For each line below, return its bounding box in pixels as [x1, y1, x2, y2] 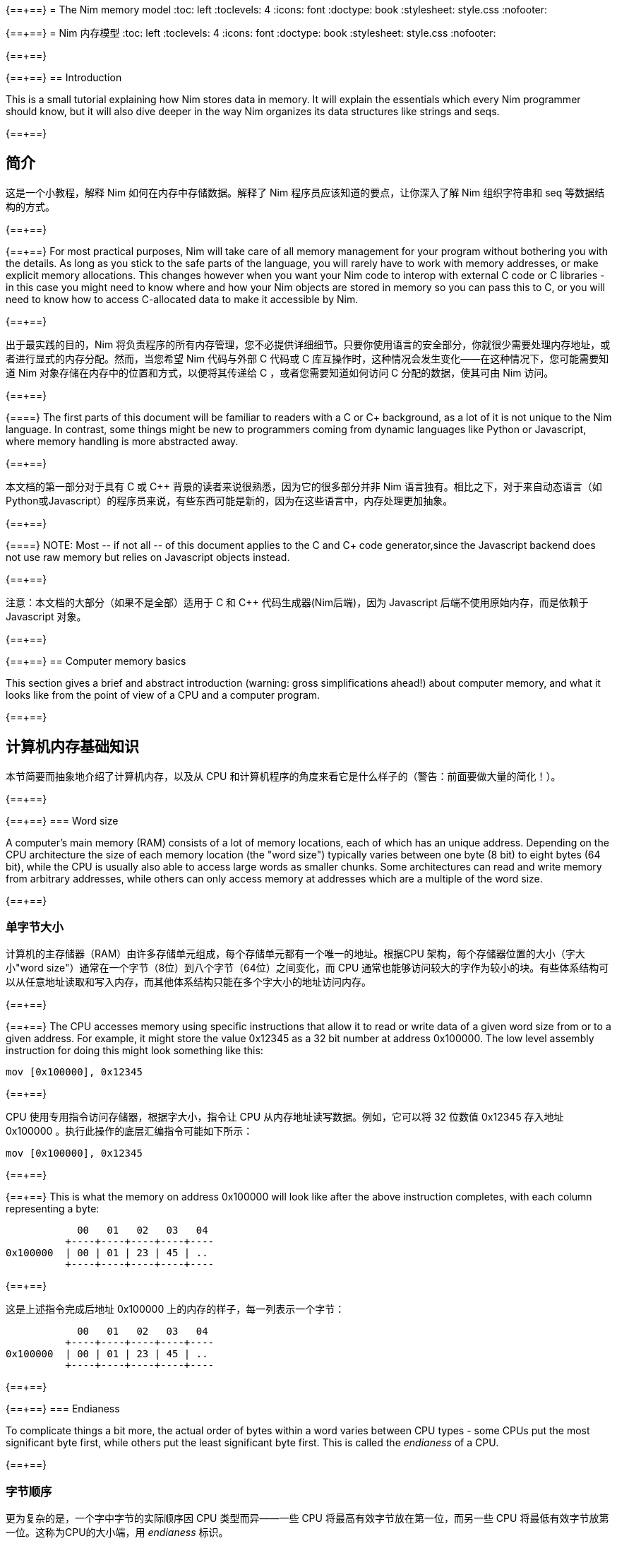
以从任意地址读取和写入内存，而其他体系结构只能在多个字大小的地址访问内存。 [6, 976, 371, 988]
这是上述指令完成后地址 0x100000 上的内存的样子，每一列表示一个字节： [6, 1303, 345, 1316]
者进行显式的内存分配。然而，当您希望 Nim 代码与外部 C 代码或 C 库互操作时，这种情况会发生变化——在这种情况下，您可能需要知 [6, 352, 609, 365]
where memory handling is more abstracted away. [6, 435, 239, 447]
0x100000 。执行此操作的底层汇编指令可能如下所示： [6, 1125, 253, 1138]
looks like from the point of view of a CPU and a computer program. [6, 688, 321, 701]
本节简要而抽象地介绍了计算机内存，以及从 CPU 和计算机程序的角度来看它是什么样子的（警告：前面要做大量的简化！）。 [6, 769, 561, 782]
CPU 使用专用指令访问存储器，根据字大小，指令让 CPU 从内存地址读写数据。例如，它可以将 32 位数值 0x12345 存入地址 [6, 1111, 564, 1123]
